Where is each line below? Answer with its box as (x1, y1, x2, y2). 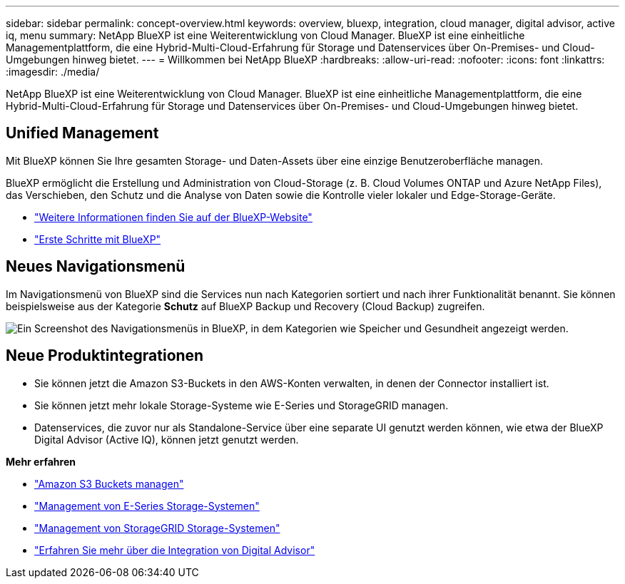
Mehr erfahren (6, 455, 76, 468)
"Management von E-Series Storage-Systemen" (34, 499, 260, 512)
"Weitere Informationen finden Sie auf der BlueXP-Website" (34, 210, 312, 223)
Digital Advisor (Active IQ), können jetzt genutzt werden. (34, 433, 299, 446)
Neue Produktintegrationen (6, 347, 204, 365)
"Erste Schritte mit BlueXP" (34, 232, 161, 245)
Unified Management (6, 124, 159, 143)
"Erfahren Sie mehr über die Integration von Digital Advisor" (34, 543, 315, 556)
